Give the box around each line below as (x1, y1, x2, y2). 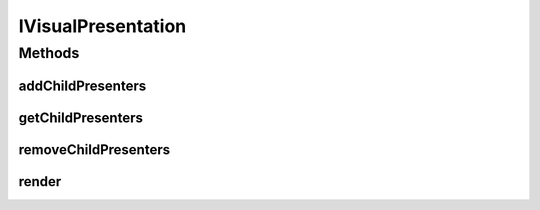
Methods (18, 44, 80, 62)
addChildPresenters (18, 77, 147, 94)
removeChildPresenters (18, 141, 170, 158)
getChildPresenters (18, 109, 144, 126)
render (18, 173, 62, 190)
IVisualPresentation (18, 15, 187, 37)
